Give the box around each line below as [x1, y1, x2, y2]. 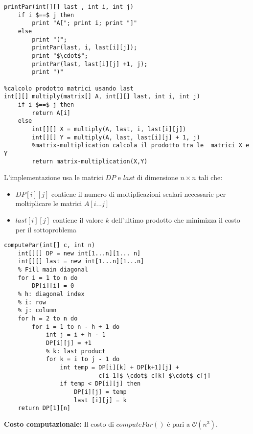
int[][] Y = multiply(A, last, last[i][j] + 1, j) [32, 134, 200, 141]
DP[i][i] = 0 [32, 282, 74, 290]
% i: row [18, 298, 46, 306]
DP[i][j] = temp [74, 388, 127, 395]
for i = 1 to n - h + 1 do [32, 323, 120, 330]
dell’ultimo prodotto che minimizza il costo [111, 214, 240, 225]
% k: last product [46, 347, 106, 355]
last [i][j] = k [74, 396, 127, 404]
